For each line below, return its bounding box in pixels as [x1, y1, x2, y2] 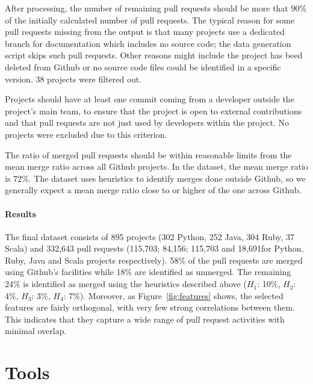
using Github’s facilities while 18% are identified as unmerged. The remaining [5, 265, 291, 278]
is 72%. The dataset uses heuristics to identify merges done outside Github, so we [5, 172, 306, 184]
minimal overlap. [5, 324, 67, 337]
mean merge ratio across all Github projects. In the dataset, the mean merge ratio [5, 160, 308, 173]
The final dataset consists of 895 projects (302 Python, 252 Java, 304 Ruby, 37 [5, 230, 294, 243]
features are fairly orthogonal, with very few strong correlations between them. [5, 301, 295, 314]
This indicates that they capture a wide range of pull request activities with [5, 312, 285, 325]
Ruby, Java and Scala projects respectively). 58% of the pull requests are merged [5, 253, 303, 266]
